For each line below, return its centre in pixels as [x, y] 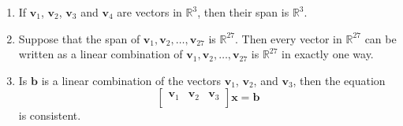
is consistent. [50, 115]
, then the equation [339, 80]
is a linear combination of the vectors [131, 80]
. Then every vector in [289, 38]
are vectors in [149, 12]
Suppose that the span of [79, 38]
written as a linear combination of [101, 54]
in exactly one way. [328, 54]
